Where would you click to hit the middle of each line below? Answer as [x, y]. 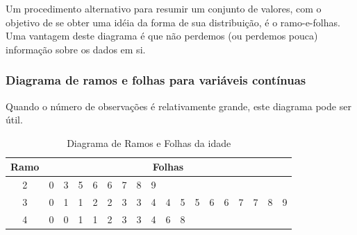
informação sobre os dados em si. [76, 49]
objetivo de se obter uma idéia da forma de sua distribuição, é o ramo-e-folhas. [173, 22]
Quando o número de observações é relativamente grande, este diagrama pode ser [178, 106]
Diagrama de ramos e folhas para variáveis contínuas [156, 80]
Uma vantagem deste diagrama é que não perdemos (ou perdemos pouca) [162, 36]
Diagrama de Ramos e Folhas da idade [149, 142]
